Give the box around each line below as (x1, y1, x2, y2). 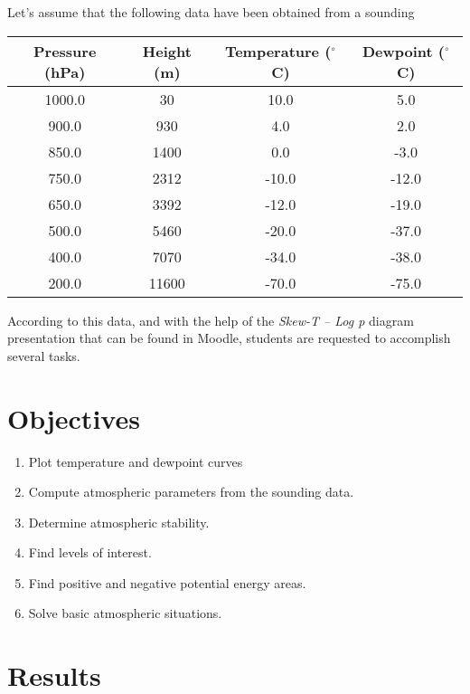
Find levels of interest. (28, 543, 152, 562)
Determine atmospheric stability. (28, 512, 210, 531)
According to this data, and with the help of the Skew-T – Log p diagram (7, 310, 414, 329)
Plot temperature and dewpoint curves (28, 452, 243, 471)
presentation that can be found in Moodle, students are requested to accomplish (7, 328, 451, 347)
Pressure (33, 40, 97, 62)
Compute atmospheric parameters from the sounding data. (28, 482, 354, 501)
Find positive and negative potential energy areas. (28, 573, 306, 592)
